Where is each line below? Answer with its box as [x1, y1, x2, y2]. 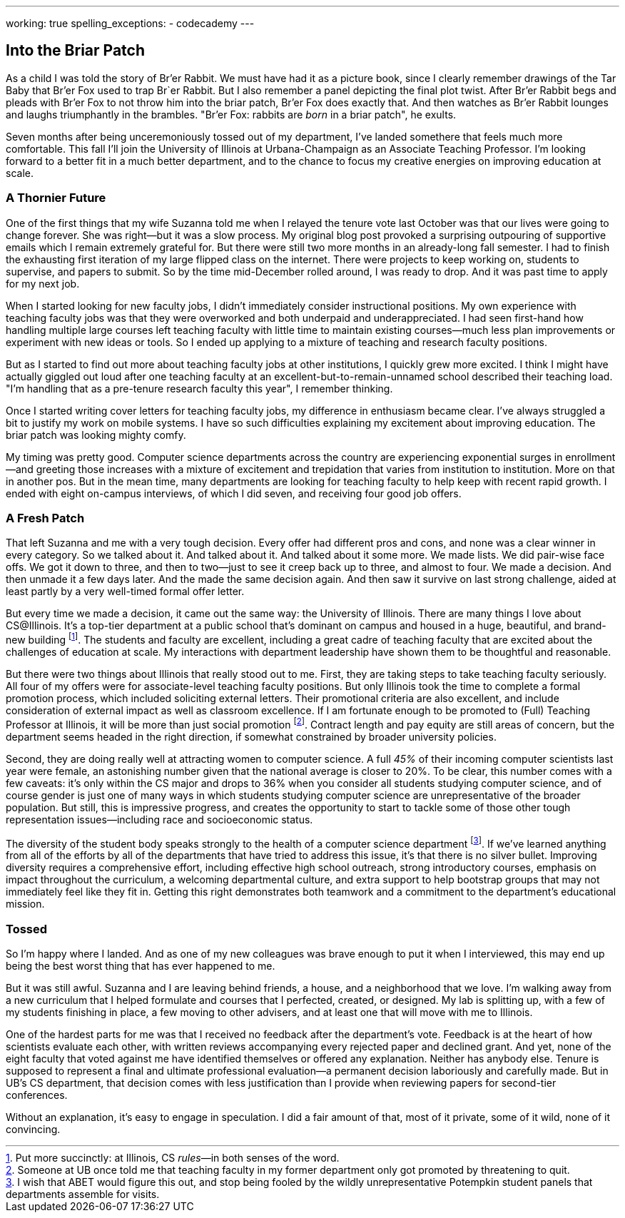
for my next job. [6, 277, 80, 290]
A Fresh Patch [6, 510, 85, 525]
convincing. [6, 1123, 61, 1136]
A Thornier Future [6, 191, 106, 205]
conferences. [6, 1089, 68, 1102]
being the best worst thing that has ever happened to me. [6, 960, 275, 973]
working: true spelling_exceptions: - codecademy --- [6, 17, 255, 29]
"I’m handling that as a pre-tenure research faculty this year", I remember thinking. [6, 382, 393, 395]
